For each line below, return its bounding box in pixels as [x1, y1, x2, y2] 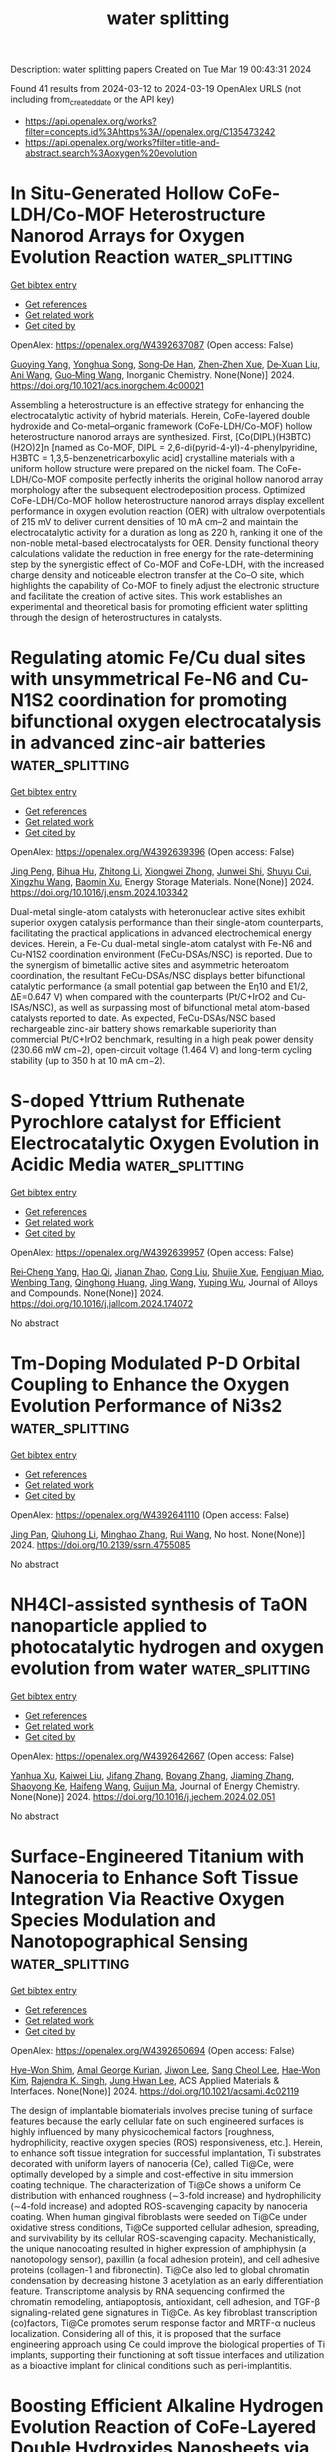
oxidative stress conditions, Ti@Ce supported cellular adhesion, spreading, [10, 2221, 320, 2233]
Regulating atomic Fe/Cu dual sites [10, 647, 307, 669]
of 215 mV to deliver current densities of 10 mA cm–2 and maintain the [10, 515, 299, 527]
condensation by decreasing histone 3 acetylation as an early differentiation [10, 2274, 324, 2286]
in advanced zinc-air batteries [10, 732, 267, 754]
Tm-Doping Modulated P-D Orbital [10, 1352, 301, 1374]
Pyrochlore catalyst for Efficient [10, 1111, 282, 1134]
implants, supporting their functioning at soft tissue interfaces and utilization [10, 2348, 325, 2361]
